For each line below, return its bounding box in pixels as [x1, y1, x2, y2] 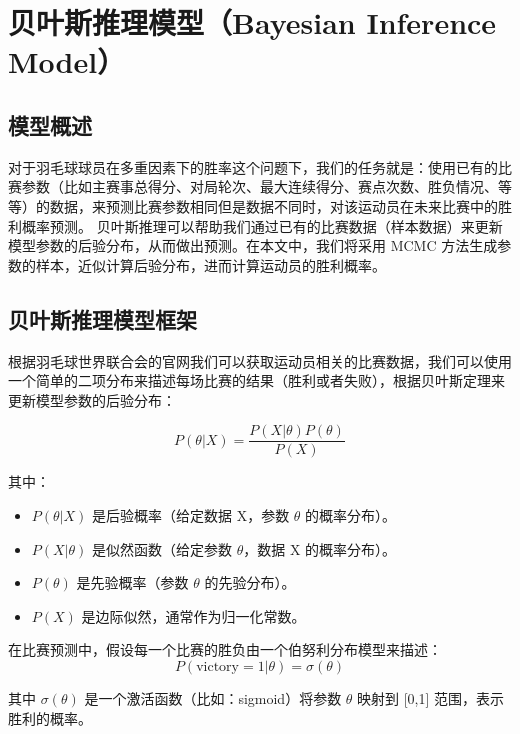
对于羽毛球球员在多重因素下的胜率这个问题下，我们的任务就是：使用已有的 [8, 156, 498, 177]
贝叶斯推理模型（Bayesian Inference [8, 2, 497, 43]
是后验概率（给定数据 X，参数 [92, 504, 290, 525]
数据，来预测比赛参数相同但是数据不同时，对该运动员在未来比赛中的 [49, 195, 498, 216]
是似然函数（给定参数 [92, 538, 233, 559]
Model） [8, 41, 126, 82]
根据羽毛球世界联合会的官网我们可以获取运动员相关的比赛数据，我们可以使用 [8, 350, 512, 371]
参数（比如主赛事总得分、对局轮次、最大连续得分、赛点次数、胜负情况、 [21, 176, 498, 197]
